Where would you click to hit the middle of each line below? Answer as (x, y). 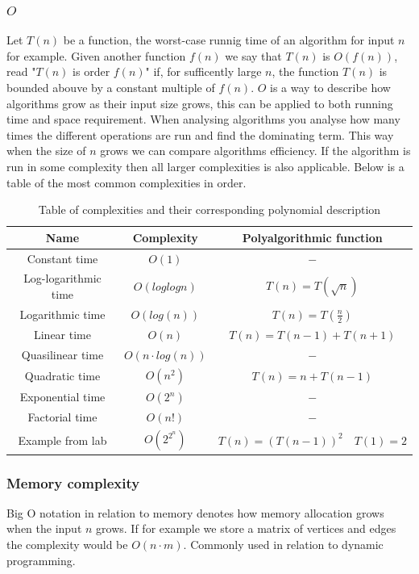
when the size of (46, 151)
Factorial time (62, 417)
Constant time (62, 258)
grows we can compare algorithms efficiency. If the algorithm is (255, 151)
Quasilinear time (62, 354)
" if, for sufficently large (203, 71)
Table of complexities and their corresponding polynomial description (209, 209)
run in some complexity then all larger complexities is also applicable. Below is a (205, 166)
